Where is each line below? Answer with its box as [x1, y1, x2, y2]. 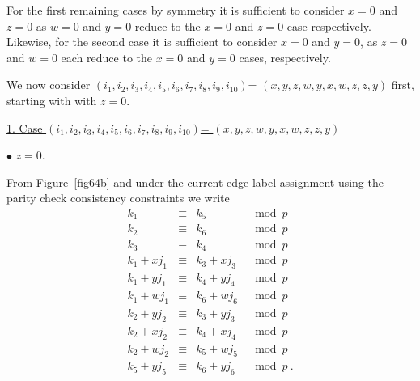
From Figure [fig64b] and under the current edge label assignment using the [6, 173, 384, 190]
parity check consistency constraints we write [6, 189, 230, 206]
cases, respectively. [239, 49, 331, 66]
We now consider [6, 76, 91, 93]
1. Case [6, 119, 43, 136]
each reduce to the [61, 49, 152, 66]
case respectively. [286, 17, 371, 34]
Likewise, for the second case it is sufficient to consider [6, 33, 278, 50]
